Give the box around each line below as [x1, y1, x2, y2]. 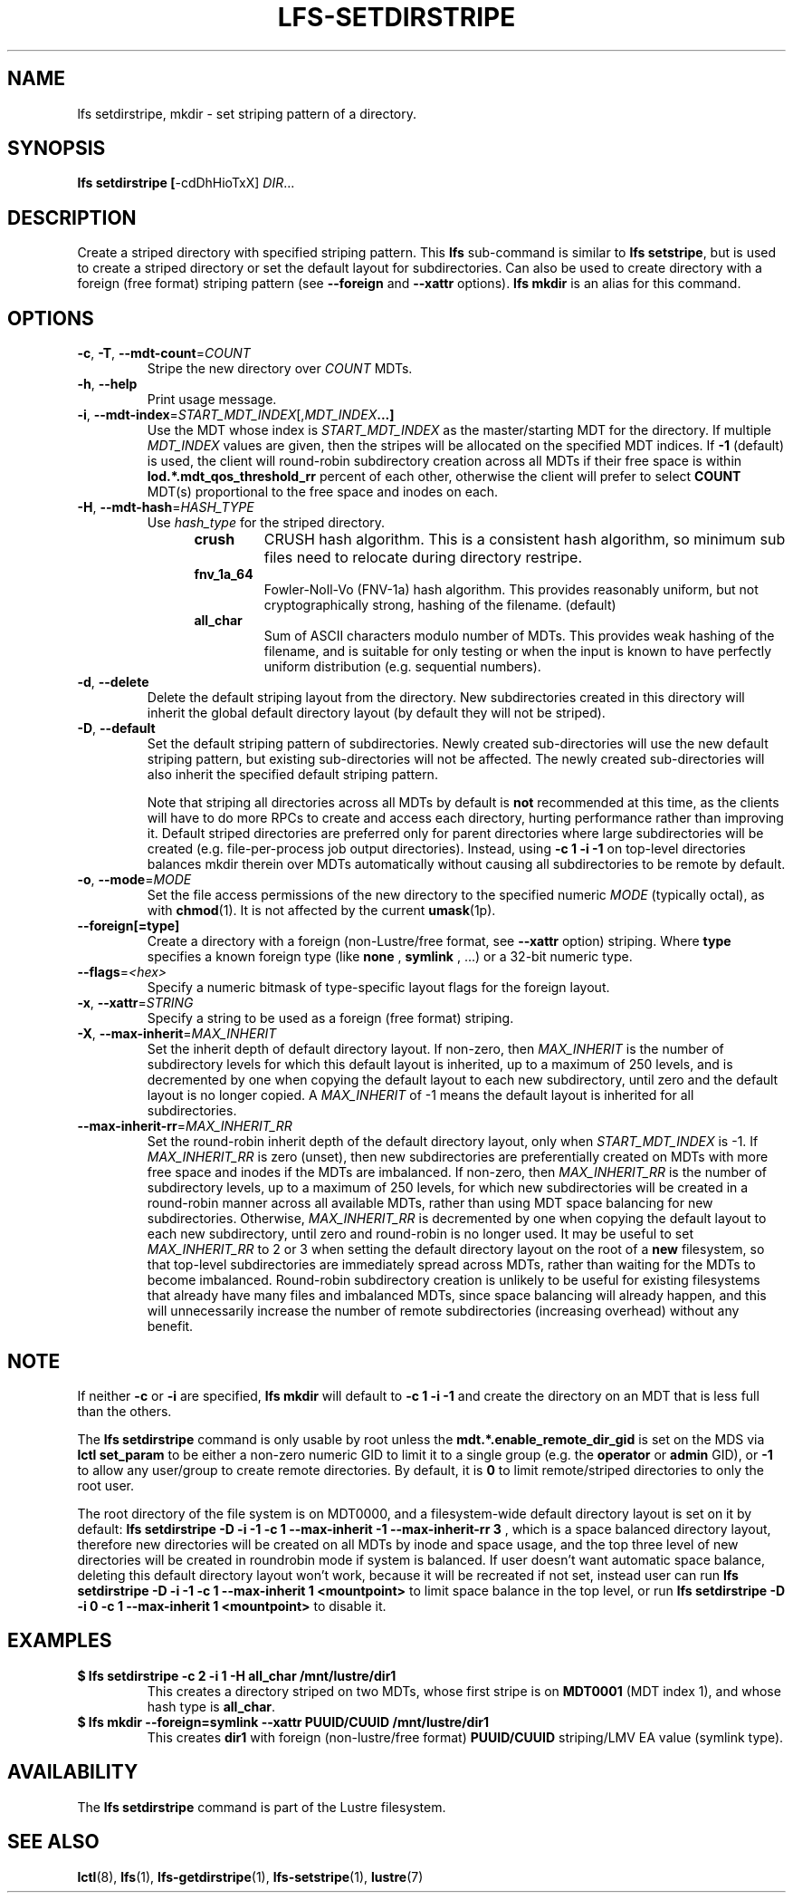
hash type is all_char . [147, 1698, 276, 1714]
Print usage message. [147, 391, 277, 408]
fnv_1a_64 [194, 566, 253, 583]
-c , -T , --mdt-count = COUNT [77, 345, 251, 362]
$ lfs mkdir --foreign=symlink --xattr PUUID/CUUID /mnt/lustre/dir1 [77, 1713, 489, 1730]
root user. [77, 1477, 134, 1493]
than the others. [77, 1403, 172, 1419]
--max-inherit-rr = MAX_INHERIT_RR [77, 1118, 292, 1134]
